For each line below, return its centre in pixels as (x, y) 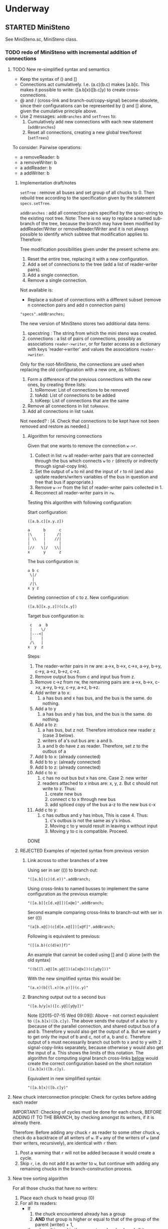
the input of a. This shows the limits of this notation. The (86, 1053)
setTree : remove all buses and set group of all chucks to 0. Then (87, 193)
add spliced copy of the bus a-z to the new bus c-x (103, 805)
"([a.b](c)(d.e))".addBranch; (59, 880)
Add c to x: (46, 773)
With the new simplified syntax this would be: (74, 979)
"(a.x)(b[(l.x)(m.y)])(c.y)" (58, 988)
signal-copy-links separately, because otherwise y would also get (95, 1047)
